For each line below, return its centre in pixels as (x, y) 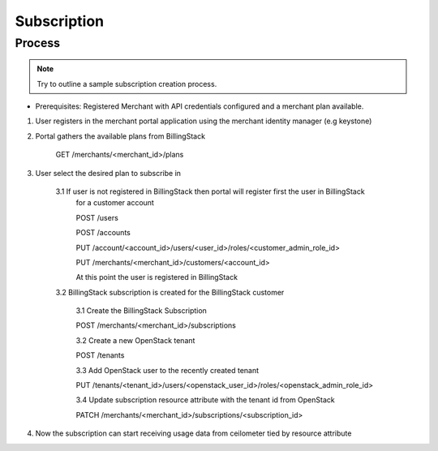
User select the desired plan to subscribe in (108, 173)
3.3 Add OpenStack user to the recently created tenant (167, 370)
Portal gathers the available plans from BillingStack (120, 136)
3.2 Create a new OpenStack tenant (135, 340)
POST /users (97, 217)
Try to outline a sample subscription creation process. (127, 84)
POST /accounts (103, 233)
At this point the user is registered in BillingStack (157, 277)
